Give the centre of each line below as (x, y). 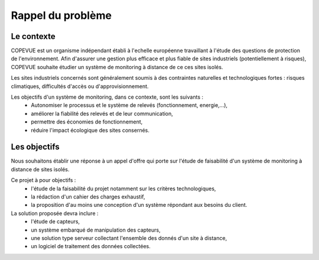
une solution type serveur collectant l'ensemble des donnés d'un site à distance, (129, 238)
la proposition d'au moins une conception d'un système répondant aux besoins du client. (139, 205)
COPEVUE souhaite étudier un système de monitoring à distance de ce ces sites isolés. (117, 67)
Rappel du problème (61, 15)
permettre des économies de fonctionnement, (87, 122)
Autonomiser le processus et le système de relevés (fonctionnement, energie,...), (129, 105)
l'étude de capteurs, (55, 222)
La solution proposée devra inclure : (55, 213)
